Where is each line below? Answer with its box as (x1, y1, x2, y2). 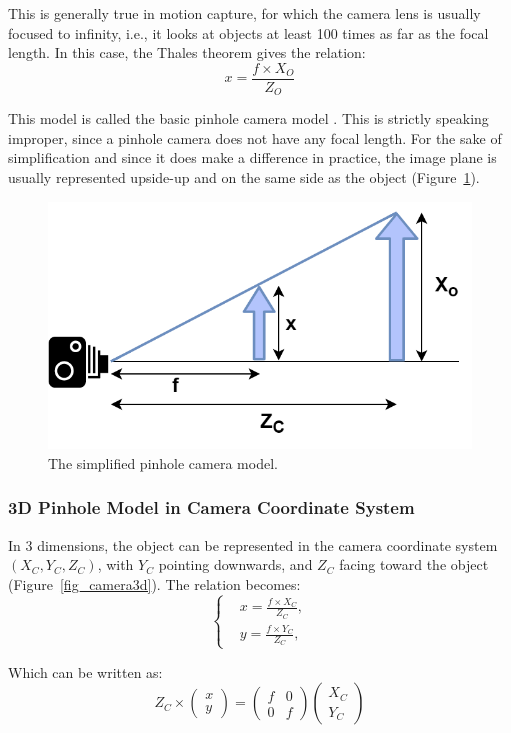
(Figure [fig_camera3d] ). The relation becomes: (8, 573, 301, 594)
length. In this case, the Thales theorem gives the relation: (8, 42, 366, 63)
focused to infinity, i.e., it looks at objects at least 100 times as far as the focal (8, 22, 489, 43)
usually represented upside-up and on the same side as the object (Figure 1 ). (8, 167, 480, 188)
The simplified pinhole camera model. (48, 452, 278, 473)
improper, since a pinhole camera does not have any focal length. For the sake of (8, 127, 502, 148)
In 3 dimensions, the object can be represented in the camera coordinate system (8, 534, 498, 555)
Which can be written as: (8, 661, 163, 682)
